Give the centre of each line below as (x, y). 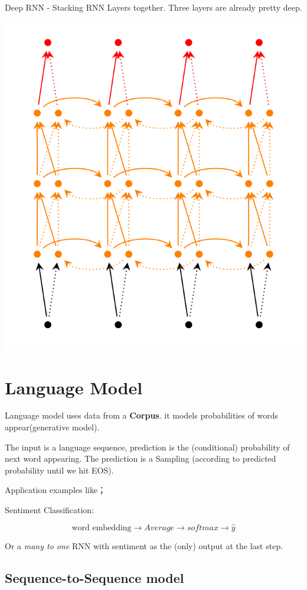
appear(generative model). (52, 427)
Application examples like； (55, 490)
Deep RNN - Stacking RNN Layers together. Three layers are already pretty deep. (153, 7)
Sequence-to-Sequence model (94, 577)
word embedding (102, 528)
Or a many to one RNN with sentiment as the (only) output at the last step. (144, 545)
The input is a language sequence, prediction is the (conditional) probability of (147, 447)
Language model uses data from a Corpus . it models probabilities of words (142, 415)
